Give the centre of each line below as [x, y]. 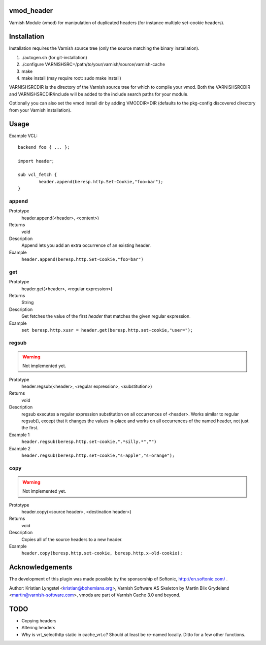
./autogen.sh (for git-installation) [54, 57]
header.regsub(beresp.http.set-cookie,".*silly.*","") [89, 442]
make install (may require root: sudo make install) [71, 78]
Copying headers [39, 621]
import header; [36, 161]
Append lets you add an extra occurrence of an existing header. [86, 245]
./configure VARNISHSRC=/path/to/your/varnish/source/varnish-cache [93, 65]
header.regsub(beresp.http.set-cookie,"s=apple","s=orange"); [98, 455]
